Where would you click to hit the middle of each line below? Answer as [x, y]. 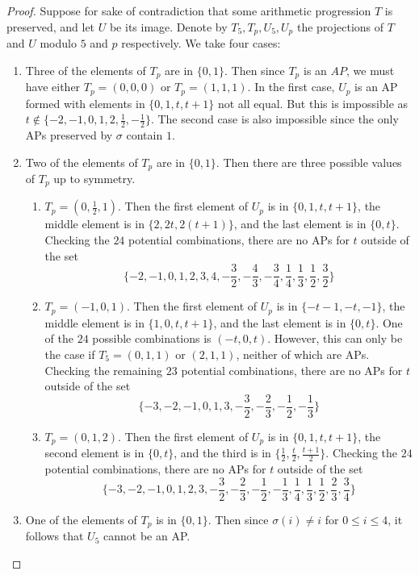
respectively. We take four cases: [201, 43]
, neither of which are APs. [303, 354]
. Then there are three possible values [309, 162]
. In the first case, [291, 87]
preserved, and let [51, 26]
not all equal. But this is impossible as [313, 103]
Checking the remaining [104, 370]
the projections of [340, 26]
